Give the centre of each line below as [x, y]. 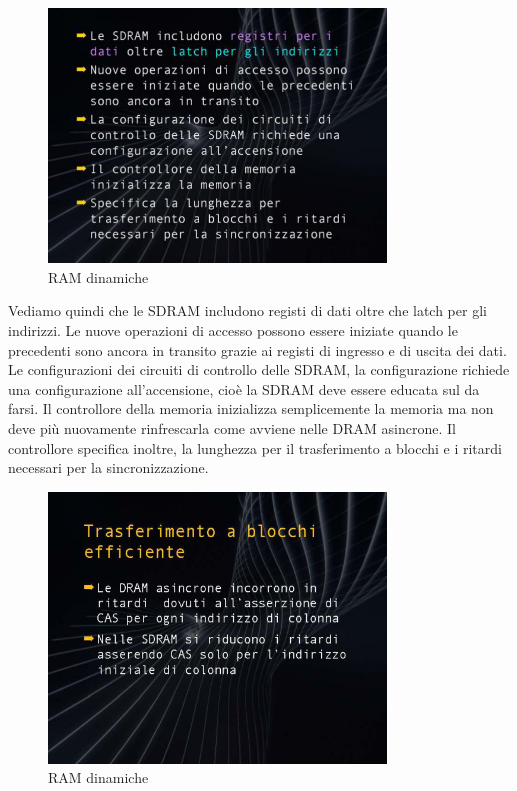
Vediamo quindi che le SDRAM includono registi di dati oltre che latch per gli [247, 310]
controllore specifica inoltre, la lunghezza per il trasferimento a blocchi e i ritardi [255, 447]
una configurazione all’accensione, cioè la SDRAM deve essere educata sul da [244, 388]
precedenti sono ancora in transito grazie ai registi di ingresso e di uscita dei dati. [257, 349]
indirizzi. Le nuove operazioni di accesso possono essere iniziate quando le [233, 330]
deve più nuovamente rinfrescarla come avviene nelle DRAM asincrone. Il [232, 427]
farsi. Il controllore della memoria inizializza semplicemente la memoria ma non [251, 408]
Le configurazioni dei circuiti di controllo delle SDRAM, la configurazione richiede [259, 369]
